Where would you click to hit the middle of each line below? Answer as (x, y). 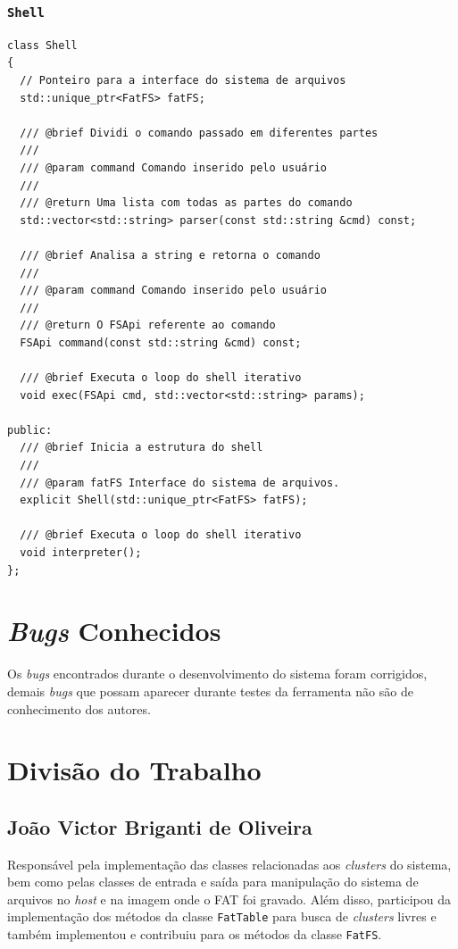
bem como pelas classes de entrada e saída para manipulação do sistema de (213, 882)
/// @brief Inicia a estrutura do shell (142, 448)
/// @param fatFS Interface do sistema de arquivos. (180, 483)
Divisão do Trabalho (134, 770)
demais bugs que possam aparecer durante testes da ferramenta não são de (210, 691)
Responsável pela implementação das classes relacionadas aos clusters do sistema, (229, 864)
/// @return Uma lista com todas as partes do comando (186, 203)
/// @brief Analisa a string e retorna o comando (170, 255)
